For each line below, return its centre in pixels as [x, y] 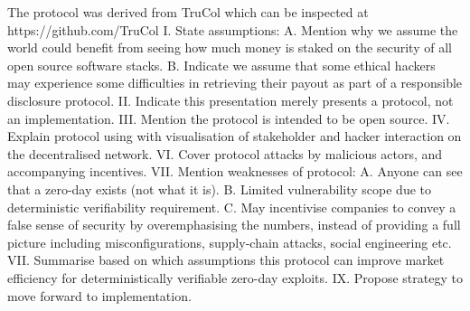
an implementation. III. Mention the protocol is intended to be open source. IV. [229, 118]
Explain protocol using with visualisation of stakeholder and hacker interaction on [235, 136]
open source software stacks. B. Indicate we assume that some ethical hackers [221, 65]
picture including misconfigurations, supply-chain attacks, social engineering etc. [230, 242]
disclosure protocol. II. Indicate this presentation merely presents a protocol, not [230, 100]
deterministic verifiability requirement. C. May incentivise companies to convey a [232, 207]
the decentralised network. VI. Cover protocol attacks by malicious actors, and [225, 153]
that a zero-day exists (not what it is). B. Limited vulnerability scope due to [219, 188]
